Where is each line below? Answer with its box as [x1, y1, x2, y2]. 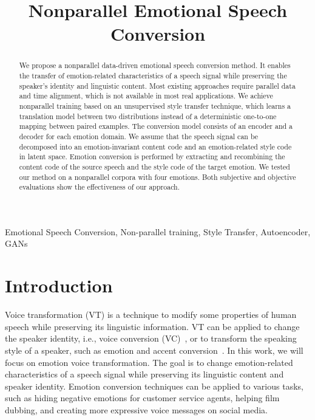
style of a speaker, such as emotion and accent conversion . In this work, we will [5, 343, 303, 356]
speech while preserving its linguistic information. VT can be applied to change [5, 320, 300, 332]
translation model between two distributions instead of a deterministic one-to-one [19, 111, 277, 121]
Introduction [5, 273, 113, 298]
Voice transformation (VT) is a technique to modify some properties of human [5, 308, 297, 321]
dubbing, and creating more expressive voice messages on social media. [5, 403, 268, 416]
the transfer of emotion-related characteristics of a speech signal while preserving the [19, 71, 287, 81]
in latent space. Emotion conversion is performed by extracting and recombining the [19, 151, 285, 162]
